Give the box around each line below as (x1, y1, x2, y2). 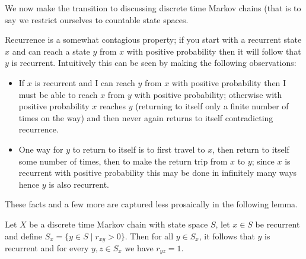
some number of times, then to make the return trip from (18, 154, 228, 167)
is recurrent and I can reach (34, 76, 135, 89)
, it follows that (199, 229, 255, 242)
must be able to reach (18, 88, 98, 100)
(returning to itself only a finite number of (135, 100, 289, 112)
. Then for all (125, 229, 174, 242)
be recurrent (255, 217, 300, 230)
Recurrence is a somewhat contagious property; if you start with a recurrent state (5, 33, 302, 46)
